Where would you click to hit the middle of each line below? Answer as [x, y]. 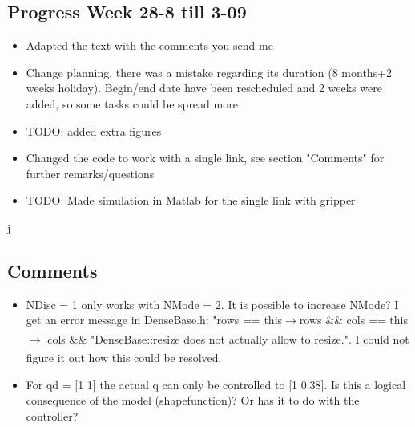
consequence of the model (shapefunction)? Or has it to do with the [193, 400]
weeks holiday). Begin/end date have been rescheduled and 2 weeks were [204, 88]
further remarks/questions [90, 173]
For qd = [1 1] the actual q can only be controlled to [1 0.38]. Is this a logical [216, 384]
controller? [52, 415]
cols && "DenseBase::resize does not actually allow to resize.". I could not [228, 338]
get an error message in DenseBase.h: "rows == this [154, 320]
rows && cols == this [353, 320]
